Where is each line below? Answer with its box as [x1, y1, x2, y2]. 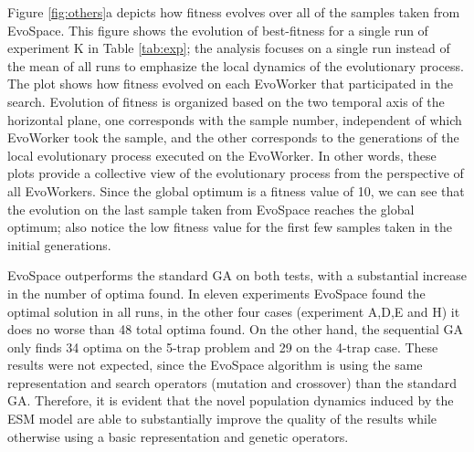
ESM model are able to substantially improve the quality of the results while [7, 409, 437, 428]
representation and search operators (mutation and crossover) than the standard [7, 373, 457, 392]
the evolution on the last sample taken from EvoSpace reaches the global [7, 199, 415, 218]
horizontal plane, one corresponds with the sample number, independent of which [7, 110, 462, 129]
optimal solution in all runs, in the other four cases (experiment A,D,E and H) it [7, 301, 460, 321]
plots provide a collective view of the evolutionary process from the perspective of [7, 163, 464, 183]
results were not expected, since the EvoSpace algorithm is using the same [7, 355, 423, 374]
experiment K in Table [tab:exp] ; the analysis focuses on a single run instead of [7, 38, 450, 58]
